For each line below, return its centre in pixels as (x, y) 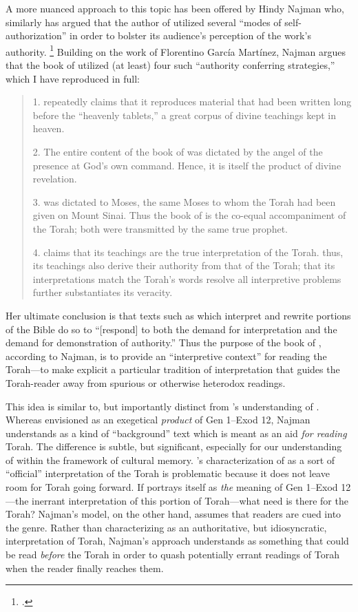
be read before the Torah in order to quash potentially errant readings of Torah (172, 555)
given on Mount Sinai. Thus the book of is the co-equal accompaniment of (189, 215)
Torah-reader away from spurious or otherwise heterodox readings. (146, 382)
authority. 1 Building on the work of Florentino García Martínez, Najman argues (176, 50)
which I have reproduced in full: (73, 78)
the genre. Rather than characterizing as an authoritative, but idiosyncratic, (166, 527)
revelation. (55, 179)
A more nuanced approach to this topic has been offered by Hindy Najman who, (175, 8)
